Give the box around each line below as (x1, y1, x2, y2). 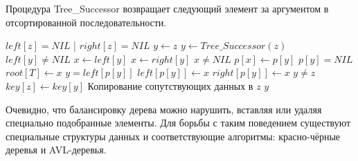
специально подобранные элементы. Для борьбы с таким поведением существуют (6, 115, 351, 130)
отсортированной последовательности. (6, 15, 167, 29)
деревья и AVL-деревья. (6, 142, 107, 157)
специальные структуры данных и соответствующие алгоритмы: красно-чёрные (6, 129, 341, 143)
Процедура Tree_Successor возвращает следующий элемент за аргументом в (6, 1, 329, 15)
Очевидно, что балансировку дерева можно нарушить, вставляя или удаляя (6, 102, 322, 116)
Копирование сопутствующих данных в (87, 78, 253, 93)
